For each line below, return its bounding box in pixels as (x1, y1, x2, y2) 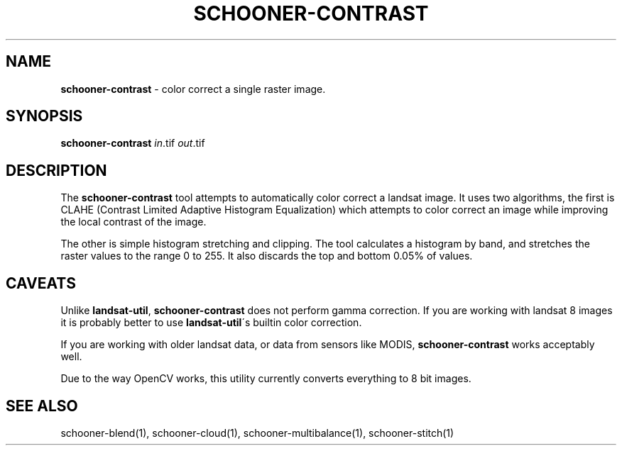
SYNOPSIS (6, 107, 83, 126)
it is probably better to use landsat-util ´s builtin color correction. (60, 316, 362, 329)
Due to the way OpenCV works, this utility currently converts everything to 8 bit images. (60, 372, 471, 385)
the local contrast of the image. (60, 216, 207, 228)
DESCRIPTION (6, 161, 107, 179)
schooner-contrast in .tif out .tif (60, 137, 205, 150)
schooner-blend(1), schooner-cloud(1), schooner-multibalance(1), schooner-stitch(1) (60, 426, 454, 439)
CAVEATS (6, 274, 76, 292)
